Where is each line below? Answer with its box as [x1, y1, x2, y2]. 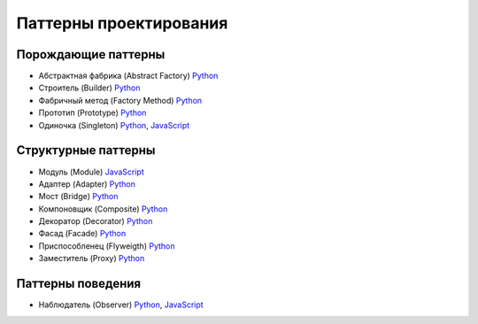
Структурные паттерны [16, 143, 156, 158]
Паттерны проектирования [16, 13, 228, 33]
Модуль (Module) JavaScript [38, 166, 145, 177]
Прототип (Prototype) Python [38, 107, 147, 119]
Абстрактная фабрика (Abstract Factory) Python [38, 71, 219, 81]
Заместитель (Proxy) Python [38, 253, 145, 264]
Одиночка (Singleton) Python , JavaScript [38, 120, 190, 130]
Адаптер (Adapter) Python [38, 178, 136, 189]
